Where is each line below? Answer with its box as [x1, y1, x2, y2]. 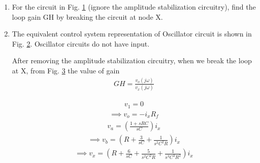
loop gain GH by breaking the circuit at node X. [12, 11, 163, 22]
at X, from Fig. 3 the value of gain [12, 65, 120, 75]
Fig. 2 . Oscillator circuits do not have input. [12, 38, 150, 49]
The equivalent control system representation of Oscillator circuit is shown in [12, 28, 252, 39]
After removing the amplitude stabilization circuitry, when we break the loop [12, 55, 252, 66]
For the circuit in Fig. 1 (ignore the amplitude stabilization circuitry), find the [12, 2, 256, 12]
